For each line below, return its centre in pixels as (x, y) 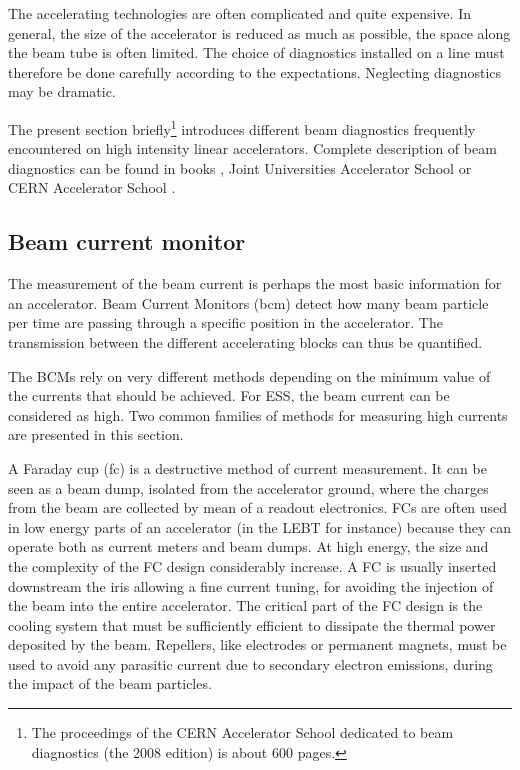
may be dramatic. (62, 91)
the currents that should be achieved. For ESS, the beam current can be (229, 395)
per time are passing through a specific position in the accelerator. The (225, 322)
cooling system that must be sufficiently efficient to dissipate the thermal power (252, 624)
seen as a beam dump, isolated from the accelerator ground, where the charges (248, 487)
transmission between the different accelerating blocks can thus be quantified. (245, 341)
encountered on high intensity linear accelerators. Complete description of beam (252, 148)
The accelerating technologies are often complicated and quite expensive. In (239, 13)
